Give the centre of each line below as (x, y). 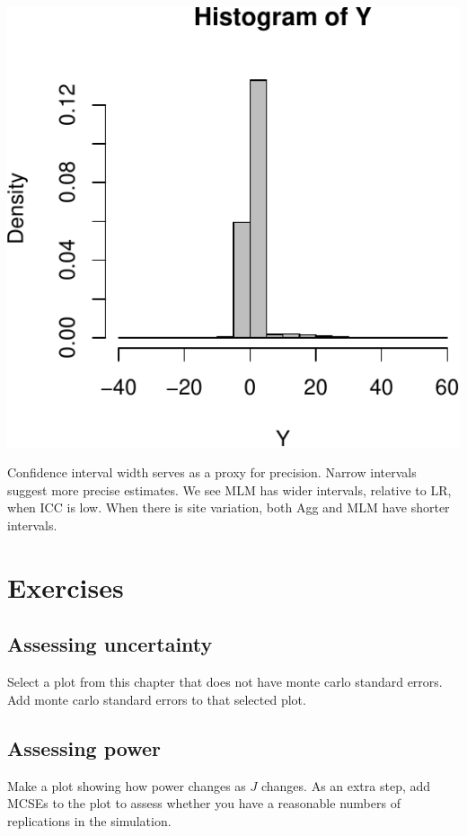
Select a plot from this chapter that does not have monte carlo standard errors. (225, 682)
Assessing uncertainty (110, 644)
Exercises (66, 587)
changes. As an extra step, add (346, 785)
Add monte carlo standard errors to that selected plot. (157, 699)
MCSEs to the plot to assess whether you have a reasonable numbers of (204, 803)
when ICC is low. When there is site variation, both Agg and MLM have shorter (229, 507)
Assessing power (84, 747)
